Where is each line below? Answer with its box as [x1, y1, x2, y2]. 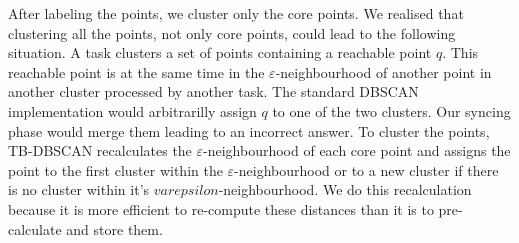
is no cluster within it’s [8, 179, 150, 200]
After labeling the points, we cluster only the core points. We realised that [8, 3, 464, 23]
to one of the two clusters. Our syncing [272, 100, 511, 121]
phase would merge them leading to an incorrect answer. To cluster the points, [8, 120, 490, 141]
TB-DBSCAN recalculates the [8, 140, 192, 161]
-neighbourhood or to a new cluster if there [234, 159, 499, 180]
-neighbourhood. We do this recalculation [218, 179, 472, 200]
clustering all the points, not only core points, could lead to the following [8, 22, 456, 43]
